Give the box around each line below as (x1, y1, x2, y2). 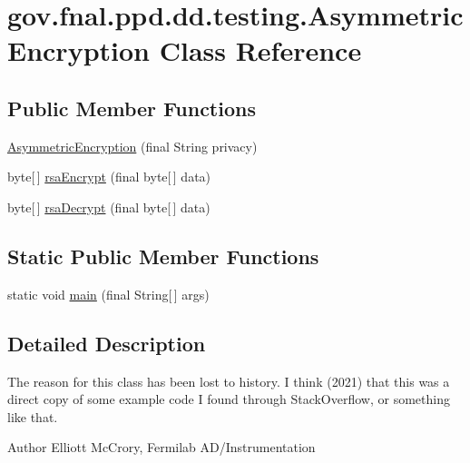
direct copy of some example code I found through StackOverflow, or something (7, 389, 450, 409)
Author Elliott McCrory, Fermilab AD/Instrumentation (7, 438, 316, 457)
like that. (7, 407, 58, 426)
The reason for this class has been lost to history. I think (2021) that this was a (7, 371, 450, 390)
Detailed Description (7, 329, 206, 357)
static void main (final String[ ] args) (7, 284, 210, 303)
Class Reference (159, 32, 362, 69)
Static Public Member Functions (7, 241, 319, 270)
